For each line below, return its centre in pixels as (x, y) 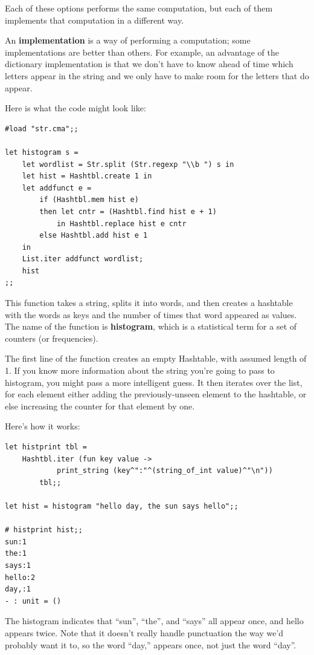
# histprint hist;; (44, 530)
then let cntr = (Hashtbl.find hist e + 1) (128, 211)
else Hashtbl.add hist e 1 (94, 236)
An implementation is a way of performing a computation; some (128, 40)
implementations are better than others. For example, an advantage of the (142, 52)
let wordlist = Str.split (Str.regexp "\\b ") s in (128, 164)
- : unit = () (33, 601)
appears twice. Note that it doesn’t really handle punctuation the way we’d (144, 632)
